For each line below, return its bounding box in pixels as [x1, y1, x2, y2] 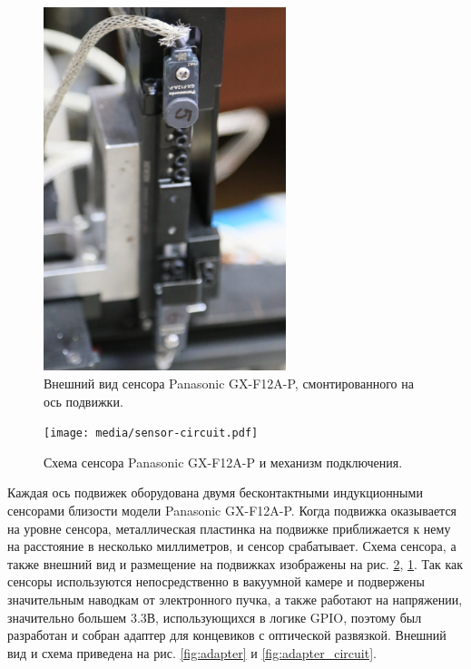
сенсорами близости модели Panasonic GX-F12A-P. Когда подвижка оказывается [7, 501, 457, 519]
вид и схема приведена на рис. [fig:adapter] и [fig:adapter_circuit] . [7, 643, 377, 662]
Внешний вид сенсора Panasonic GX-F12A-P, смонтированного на [44, 373, 414, 392]
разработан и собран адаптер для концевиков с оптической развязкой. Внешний [7, 625, 446, 644]
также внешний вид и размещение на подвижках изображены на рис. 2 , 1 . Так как [7, 554, 464, 573]
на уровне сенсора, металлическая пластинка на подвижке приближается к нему [7, 518, 451, 537]
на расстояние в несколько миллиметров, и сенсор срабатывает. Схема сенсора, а [7, 536, 456, 556]
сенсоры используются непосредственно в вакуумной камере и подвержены [7, 572, 425, 591]
